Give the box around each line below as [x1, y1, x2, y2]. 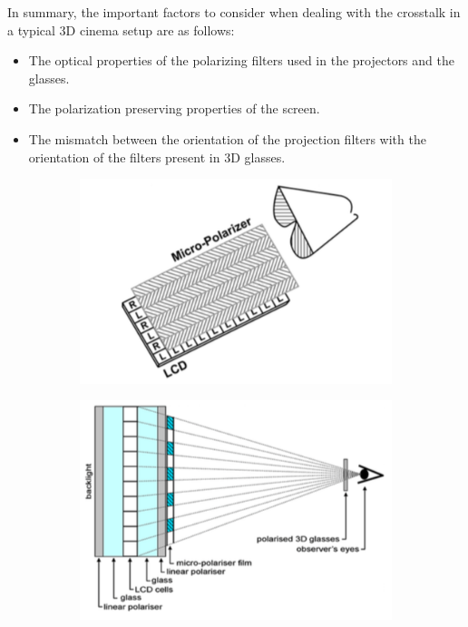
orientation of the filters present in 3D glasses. [28, 147, 286, 166]
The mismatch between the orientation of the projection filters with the [28, 129, 426, 148]
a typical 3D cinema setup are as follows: [7, 20, 235, 39]
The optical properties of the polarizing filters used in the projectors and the [28, 51, 454, 70]
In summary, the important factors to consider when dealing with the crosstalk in [7, 3, 461, 21]
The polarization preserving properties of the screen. [28, 99, 320, 118]
